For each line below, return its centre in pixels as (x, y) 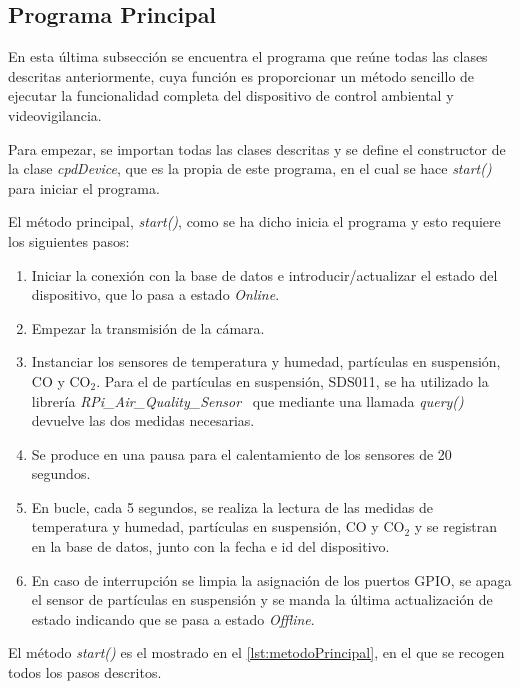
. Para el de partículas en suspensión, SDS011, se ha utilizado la (292, 380)
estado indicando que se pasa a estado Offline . (173, 618)
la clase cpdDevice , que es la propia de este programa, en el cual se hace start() (250, 168)
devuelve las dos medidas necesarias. (143, 420)
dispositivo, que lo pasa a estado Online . (155, 294)
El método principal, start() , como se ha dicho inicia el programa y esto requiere (254, 221)
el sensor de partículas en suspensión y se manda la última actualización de (262, 599)
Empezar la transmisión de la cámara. (148, 327)
